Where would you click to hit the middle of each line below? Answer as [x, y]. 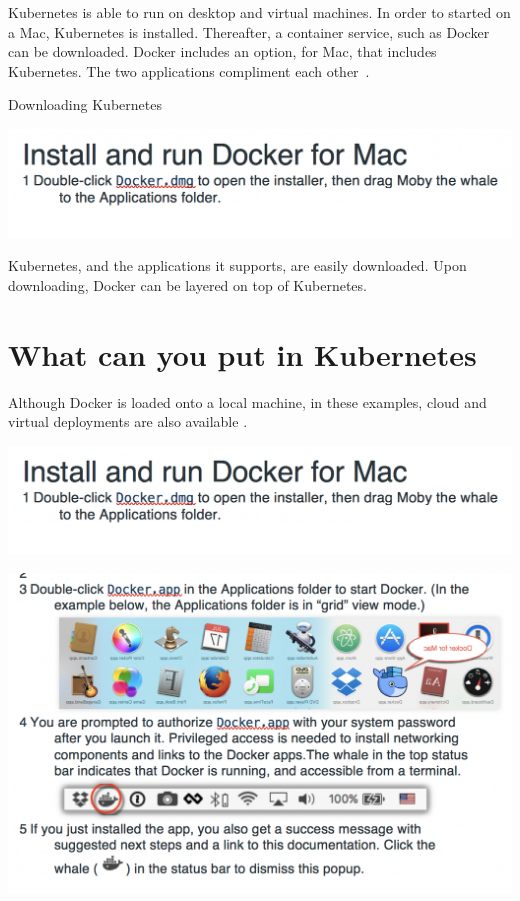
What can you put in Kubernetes [242, 353]
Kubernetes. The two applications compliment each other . [189, 70]
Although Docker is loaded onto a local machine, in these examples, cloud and [247, 401]
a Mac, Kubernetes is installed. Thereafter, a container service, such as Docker [249, 31]
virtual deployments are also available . [128, 421]
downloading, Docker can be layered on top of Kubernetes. [187, 284]
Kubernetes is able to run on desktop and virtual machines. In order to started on [259, 12]
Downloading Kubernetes [85, 104]
